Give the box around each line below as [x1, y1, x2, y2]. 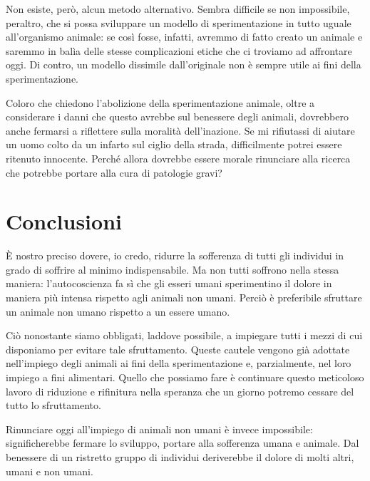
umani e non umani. [6, 463, 93, 478]
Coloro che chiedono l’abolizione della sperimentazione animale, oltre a [6, 95, 315, 110]
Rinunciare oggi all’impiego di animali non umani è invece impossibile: [6, 421, 313, 436]
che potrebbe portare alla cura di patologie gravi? [6, 165, 222, 180]
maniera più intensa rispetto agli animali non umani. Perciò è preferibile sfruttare [6, 290, 362, 305]
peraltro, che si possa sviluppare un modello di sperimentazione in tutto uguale [6, 15, 351, 30]
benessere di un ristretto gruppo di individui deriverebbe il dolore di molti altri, [6, 449, 354, 464]
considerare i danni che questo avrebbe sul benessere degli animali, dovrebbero [6, 109, 349, 124]
